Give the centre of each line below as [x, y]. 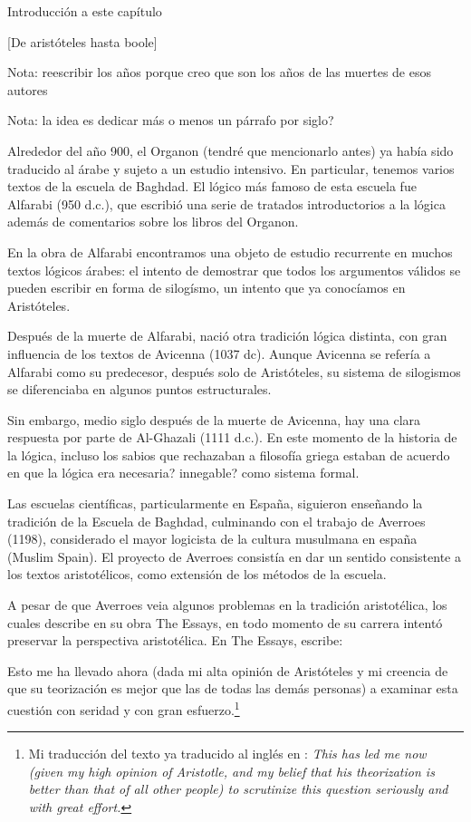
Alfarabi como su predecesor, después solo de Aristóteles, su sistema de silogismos [234, 371]
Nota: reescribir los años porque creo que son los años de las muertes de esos [219, 72]
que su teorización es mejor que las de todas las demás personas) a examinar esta [233, 688]
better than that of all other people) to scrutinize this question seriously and [238, 789]
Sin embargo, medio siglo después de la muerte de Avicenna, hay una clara [214, 419]
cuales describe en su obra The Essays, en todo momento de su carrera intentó [225, 622]
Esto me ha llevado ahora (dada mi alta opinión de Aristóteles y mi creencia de [228, 670]
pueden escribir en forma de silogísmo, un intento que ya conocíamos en [207, 288]
